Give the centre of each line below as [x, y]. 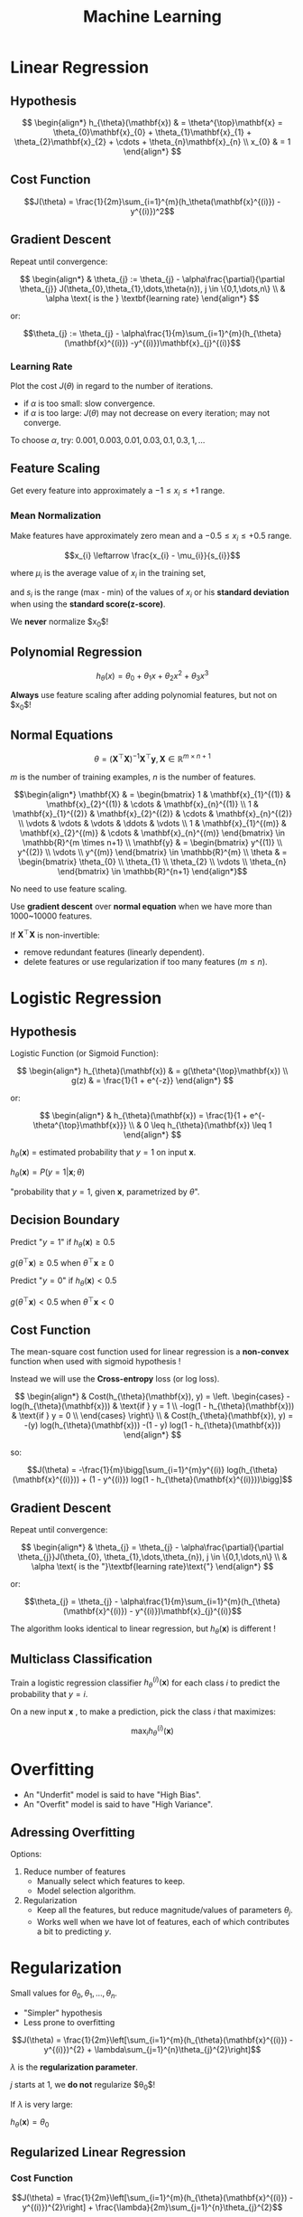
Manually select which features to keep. [111, 1882]
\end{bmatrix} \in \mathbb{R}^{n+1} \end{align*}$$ [152, 871]
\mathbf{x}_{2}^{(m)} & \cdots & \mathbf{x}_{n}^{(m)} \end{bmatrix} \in [152, 833]
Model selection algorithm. [86, 1891]
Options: [26, 1854]
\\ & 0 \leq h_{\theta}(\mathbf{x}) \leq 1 [200, 1125]
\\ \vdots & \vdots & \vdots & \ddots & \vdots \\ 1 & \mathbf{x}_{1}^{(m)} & [152, 823]
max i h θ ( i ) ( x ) [152, 1731]
